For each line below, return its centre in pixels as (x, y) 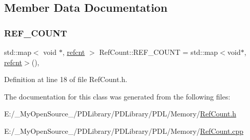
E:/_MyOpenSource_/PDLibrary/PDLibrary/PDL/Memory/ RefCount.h (120, 114)
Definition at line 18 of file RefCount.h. (66, 79)
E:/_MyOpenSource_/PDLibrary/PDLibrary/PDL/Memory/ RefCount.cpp (124, 131)
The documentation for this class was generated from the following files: (117, 96)
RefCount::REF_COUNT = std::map (159, 52)
